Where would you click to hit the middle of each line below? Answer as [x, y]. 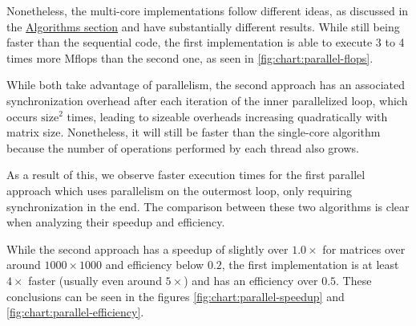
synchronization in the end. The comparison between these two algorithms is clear [208, 206]
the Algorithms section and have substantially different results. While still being [203, 26]
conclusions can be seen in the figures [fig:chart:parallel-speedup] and [176, 296]
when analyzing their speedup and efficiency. [116, 222]
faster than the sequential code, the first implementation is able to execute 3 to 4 [206, 42]
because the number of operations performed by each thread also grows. [183, 147]
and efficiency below [155, 265]
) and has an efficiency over [251, 280]
